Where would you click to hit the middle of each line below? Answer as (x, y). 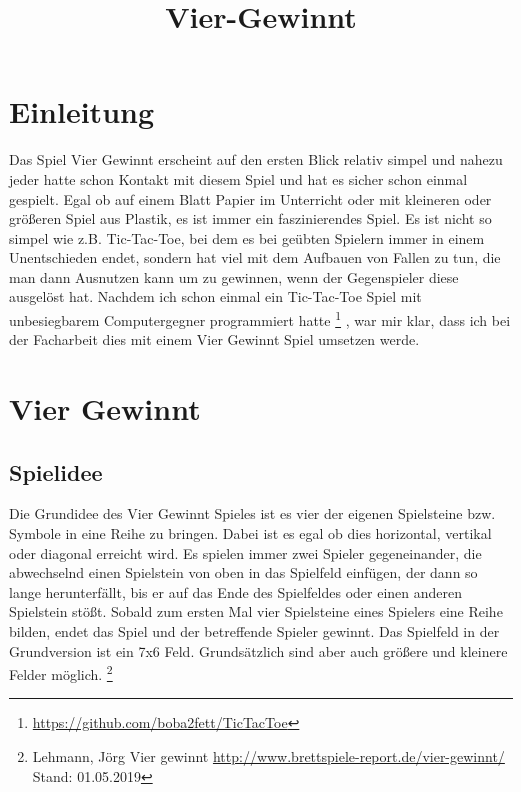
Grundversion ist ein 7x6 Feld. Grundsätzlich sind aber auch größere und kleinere (258, 650)
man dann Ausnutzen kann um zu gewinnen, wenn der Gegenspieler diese (234, 276)
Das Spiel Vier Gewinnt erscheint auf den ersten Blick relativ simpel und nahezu (256, 159)
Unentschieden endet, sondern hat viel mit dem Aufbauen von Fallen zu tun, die (255, 257)
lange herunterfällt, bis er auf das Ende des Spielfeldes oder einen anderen (236, 591)
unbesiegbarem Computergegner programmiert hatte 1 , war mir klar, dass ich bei (260, 318)
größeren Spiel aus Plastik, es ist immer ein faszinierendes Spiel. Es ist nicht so (250, 218)
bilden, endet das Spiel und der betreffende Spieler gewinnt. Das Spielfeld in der (254, 631)
